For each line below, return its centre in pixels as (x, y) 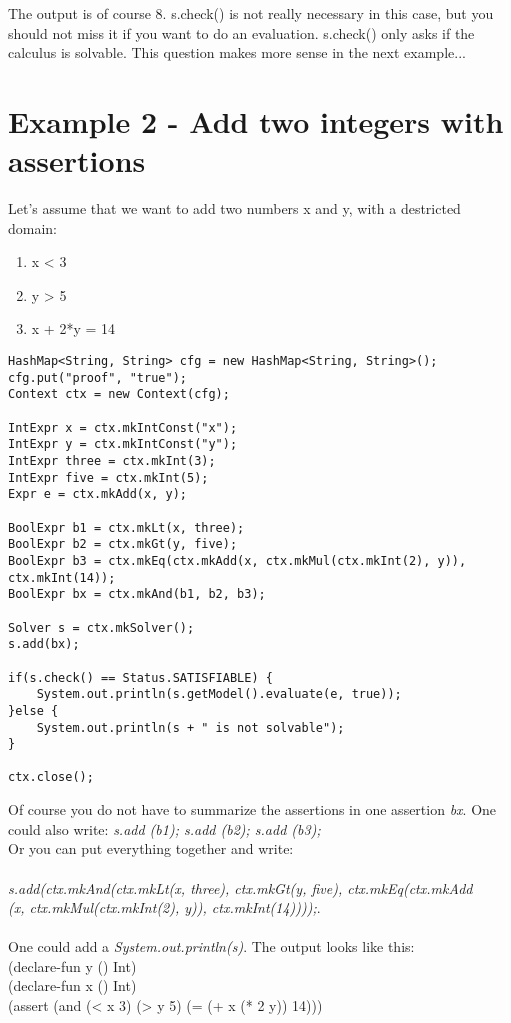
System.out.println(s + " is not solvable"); (190, 727)
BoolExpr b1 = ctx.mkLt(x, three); (126, 527)
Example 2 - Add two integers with (256, 120)
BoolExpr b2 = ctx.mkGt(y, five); (123, 544)
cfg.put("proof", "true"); (97, 377)
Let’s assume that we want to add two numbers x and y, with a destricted (234, 208)
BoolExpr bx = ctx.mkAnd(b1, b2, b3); (137, 594)
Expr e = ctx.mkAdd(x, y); (97, 494)
